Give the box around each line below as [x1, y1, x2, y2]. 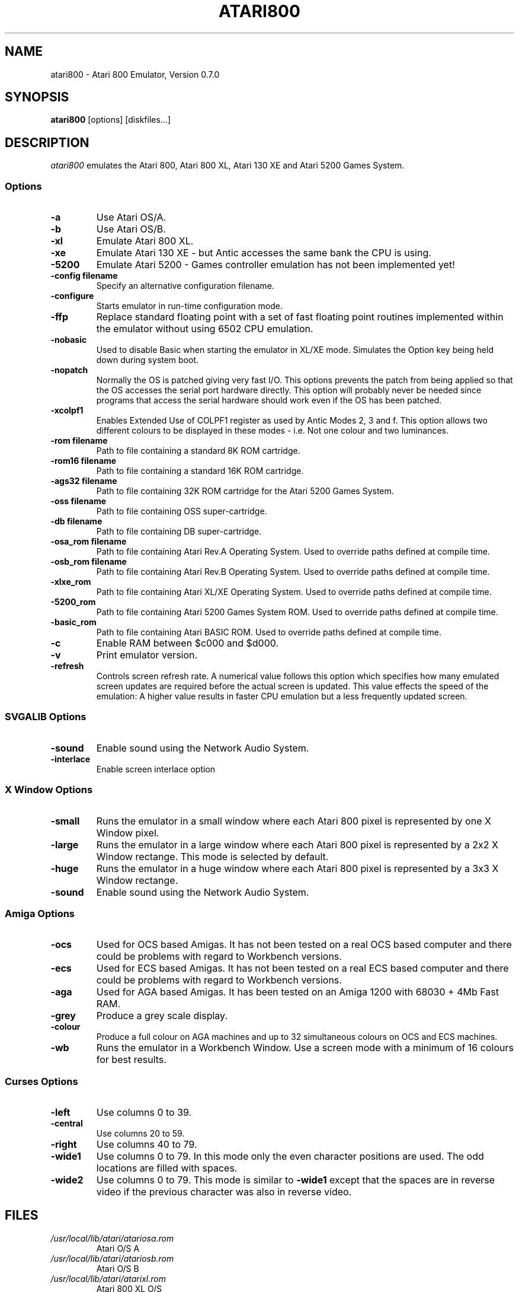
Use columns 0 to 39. [96, 1106, 192, 1119]
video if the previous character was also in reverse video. [96, 1186, 352, 1198]
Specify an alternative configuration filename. [96, 281, 274, 291]
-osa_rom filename [50, 536, 127, 547]
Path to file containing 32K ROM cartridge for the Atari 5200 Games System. [96, 486, 394, 497]
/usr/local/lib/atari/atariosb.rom [50, 1253, 174, 1264]
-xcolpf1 [50, 405, 84, 416]
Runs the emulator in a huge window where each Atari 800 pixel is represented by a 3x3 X [96, 862, 499, 874]
